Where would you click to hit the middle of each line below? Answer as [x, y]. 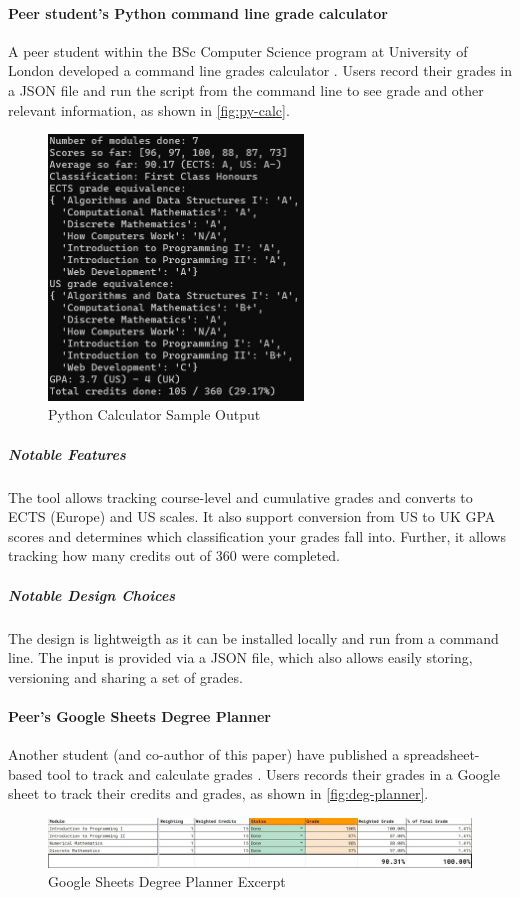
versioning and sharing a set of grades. [125, 676]
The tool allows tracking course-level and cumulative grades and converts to [240, 496]
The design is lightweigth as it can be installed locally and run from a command [253, 637]
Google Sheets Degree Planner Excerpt [167, 881]
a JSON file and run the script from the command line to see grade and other [246, 89]
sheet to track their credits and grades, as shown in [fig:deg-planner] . [218, 793]
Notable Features [67, 453]
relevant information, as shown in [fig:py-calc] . [149, 109]
